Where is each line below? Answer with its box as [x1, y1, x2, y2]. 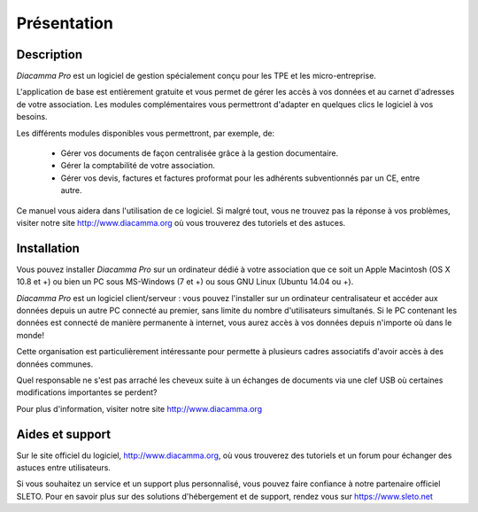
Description [16, 47, 83, 62]
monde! [16, 330, 44, 340]
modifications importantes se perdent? [16, 387, 158, 398]
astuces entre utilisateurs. [16, 462, 111, 473]
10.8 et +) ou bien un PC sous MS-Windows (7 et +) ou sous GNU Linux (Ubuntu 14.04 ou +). [16, 276, 354, 287]
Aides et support [16, 426, 111, 442]
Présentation [16, 13, 114, 33]
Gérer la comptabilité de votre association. [60, 160, 216, 171]
